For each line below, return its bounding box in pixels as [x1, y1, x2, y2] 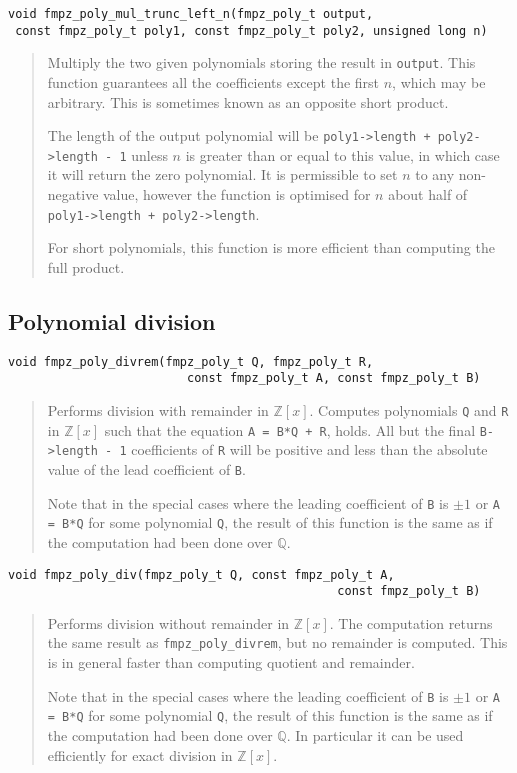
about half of [388, 184, 468, 205]
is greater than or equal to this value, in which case [185, 144, 500, 165]
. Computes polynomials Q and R [309, 400, 509, 421]
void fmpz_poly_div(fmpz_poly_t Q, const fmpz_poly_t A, [8, 567, 395, 582]
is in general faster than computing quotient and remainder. [47, 652, 415, 673]
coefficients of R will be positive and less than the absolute [131, 439, 488, 460]
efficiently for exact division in [47, 744, 233, 765]
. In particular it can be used [286, 725, 464, 746]
